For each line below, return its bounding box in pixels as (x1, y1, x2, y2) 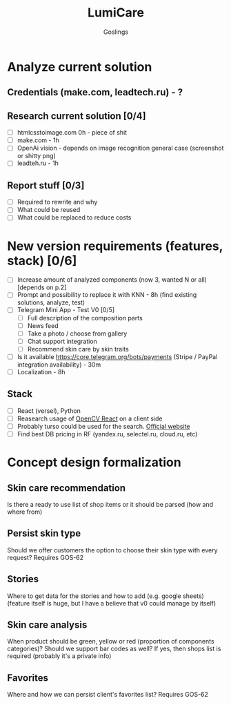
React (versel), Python (17, 406, 81, 415)
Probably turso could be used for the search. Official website (17, 422, 190, 430)
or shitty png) (17, 152, 57, 160)
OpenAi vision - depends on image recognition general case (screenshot (17, 144, 224, 153)
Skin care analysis (7, 619, 88, 631)
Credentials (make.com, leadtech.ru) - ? (7, 86, 183, 98)
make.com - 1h (17, 136, 60, 144)
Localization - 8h (17, 367, 66, 376)
